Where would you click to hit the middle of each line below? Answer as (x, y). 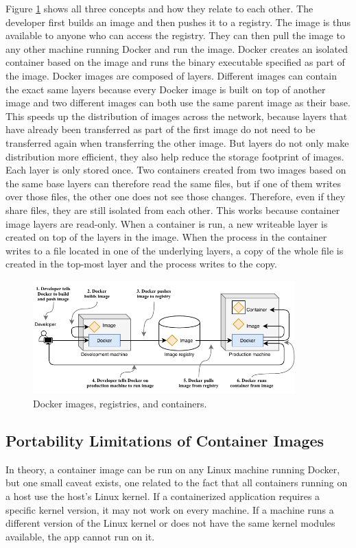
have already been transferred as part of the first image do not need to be (161, 129)
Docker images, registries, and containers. (120, 403)
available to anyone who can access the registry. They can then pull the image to (175, 35)
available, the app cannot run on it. (80, 536)
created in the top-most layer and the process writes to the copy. (141, 264)
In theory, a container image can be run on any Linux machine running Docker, (173, 469)
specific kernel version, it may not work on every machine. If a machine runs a (170, 509)
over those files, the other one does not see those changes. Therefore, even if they (176, 196)
